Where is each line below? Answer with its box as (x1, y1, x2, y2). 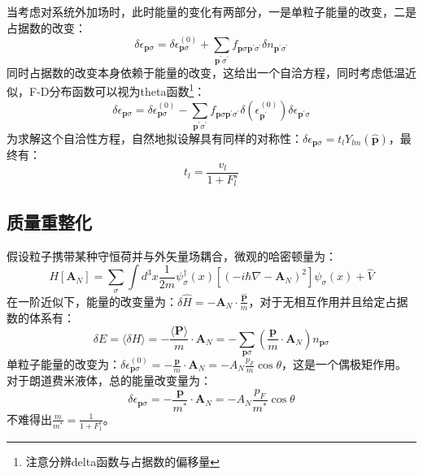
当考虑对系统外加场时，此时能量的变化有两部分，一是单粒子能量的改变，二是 (7, 3, 416, 19)
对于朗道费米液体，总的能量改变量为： (7, 372, 211, 389)
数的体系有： (7, 309, 75, 326)
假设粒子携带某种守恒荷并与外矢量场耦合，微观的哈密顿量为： (7, 247, 337, 264)
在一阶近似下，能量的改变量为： (7, 292, 177, 309)
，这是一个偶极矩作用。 (281, 356, 408, 373)
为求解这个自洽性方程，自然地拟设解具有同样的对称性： (7, 129, 303, 146)
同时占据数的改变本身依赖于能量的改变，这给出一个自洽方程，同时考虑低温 (7, 63, 405, 80)
